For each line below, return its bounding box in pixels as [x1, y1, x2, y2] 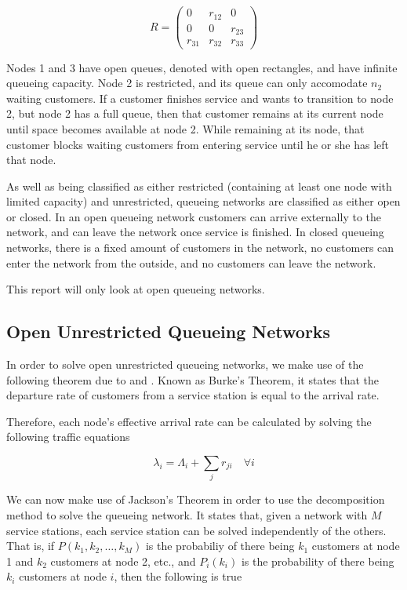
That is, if [6, 537, 55, 554]
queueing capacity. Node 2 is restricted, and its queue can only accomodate [6, 75, 368, 91]
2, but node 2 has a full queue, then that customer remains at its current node [6, 105, 383, 122]
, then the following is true [114, 568, 242, 585]
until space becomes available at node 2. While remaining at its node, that [6, 120, 365, 137]
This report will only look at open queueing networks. [6, 281, 265, 297]
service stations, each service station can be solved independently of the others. [6, 522, 387, 538]
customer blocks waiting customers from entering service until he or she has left [6, 136, 389, 152]
